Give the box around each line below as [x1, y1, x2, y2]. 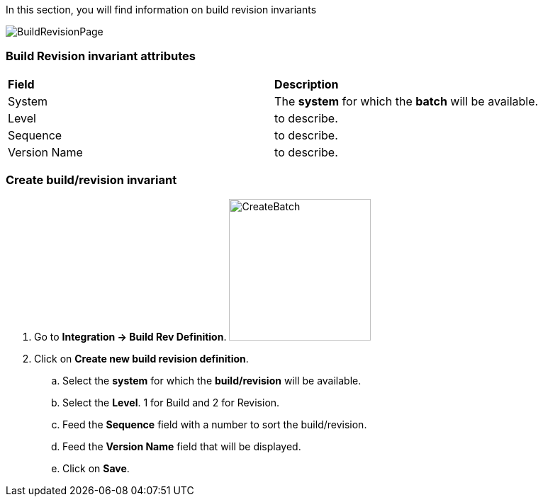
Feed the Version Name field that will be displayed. [62, 440, 301, 452]
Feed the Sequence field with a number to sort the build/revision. [62, 418, 367, 430]
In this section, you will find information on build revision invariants [6, 4, 317, 16]
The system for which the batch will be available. [274, 93, 539, 108]
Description [274, 76, 339, 91]
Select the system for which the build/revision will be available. [62, 374, 362, 387]
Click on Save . [62, 462, 130, 474]
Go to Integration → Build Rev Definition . [34, 330, 227, 343]
